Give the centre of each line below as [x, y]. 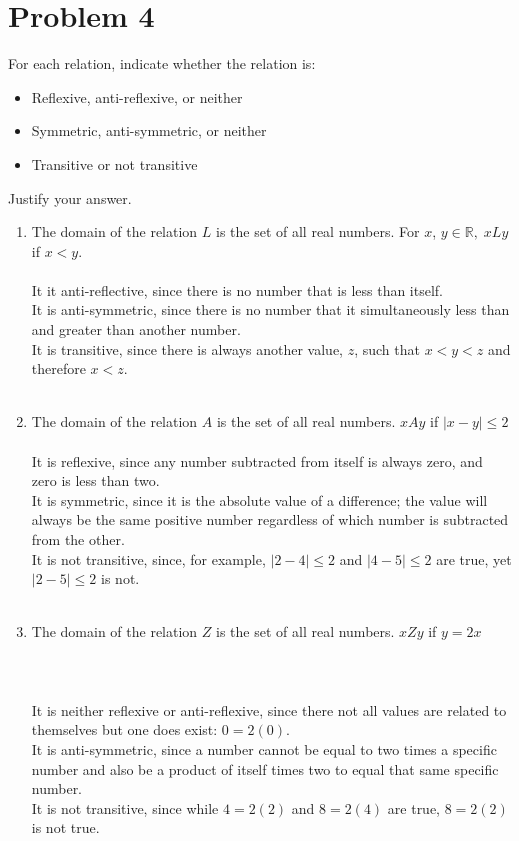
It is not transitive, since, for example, [148, 558]
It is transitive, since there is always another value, [187, 348]
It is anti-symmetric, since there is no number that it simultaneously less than [270, 309]
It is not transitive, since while [125, 807]
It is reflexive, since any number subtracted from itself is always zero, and [257, 460]
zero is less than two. [95, 480]
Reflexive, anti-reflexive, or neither [137, 96]
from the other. [78, 539]
